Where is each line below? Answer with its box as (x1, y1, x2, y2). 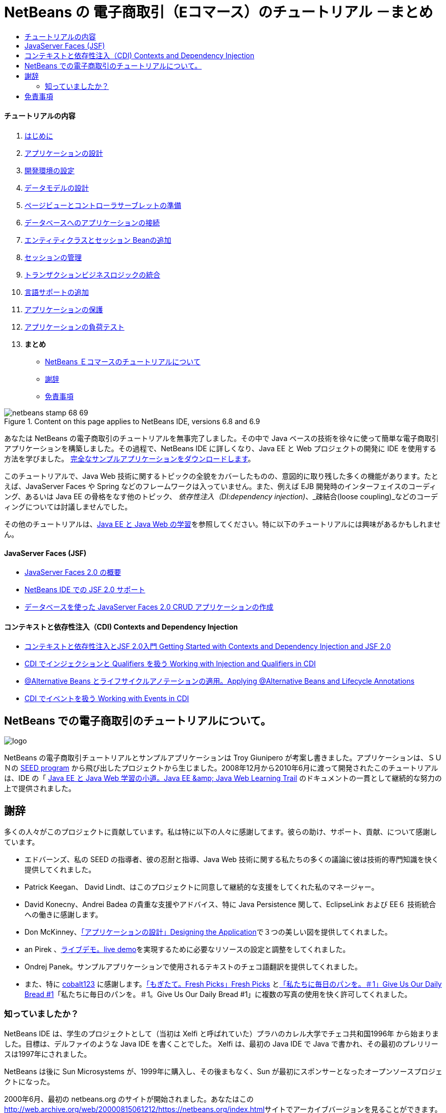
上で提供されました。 (4, 784, 76, 793)
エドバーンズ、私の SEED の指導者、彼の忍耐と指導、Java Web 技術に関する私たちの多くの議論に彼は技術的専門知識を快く (24, 855, 439, 864)
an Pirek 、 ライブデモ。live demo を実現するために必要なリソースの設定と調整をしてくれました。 (24, 945, 350, 954)
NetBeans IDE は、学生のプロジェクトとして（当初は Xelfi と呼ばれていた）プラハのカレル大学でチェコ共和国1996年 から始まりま (4, 1029, 439, 1038)
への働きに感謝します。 (24, 910, 103, 919)
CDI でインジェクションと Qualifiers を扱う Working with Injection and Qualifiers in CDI (24, 659, 316, 668)
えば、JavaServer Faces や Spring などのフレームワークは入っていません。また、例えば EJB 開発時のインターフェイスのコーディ (4, 481, 436, 491)
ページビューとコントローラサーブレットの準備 (24, 200, 181, 210)
